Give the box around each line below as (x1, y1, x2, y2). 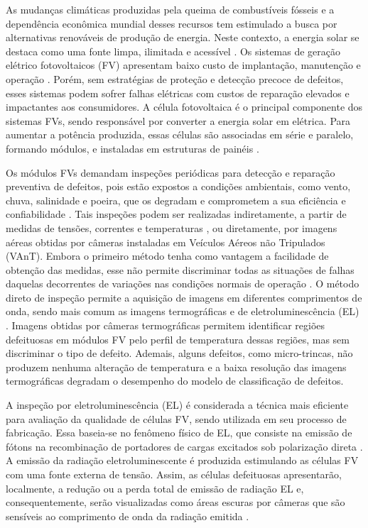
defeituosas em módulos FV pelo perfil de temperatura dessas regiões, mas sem (6, 331, 350, 346)
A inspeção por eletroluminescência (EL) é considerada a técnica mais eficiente (6, 397, 349, 412)
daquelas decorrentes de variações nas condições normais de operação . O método (6, 276, 359, 291)
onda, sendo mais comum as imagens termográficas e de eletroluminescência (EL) (6, 304, 359, 319)
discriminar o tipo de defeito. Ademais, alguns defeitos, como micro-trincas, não (6, 346, 353, 361)
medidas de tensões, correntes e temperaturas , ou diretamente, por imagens (6, 220, 337, 235)
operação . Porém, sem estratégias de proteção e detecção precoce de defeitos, (6, 71, 344, 86)
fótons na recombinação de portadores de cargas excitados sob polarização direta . (6, 439, 363, 453)
